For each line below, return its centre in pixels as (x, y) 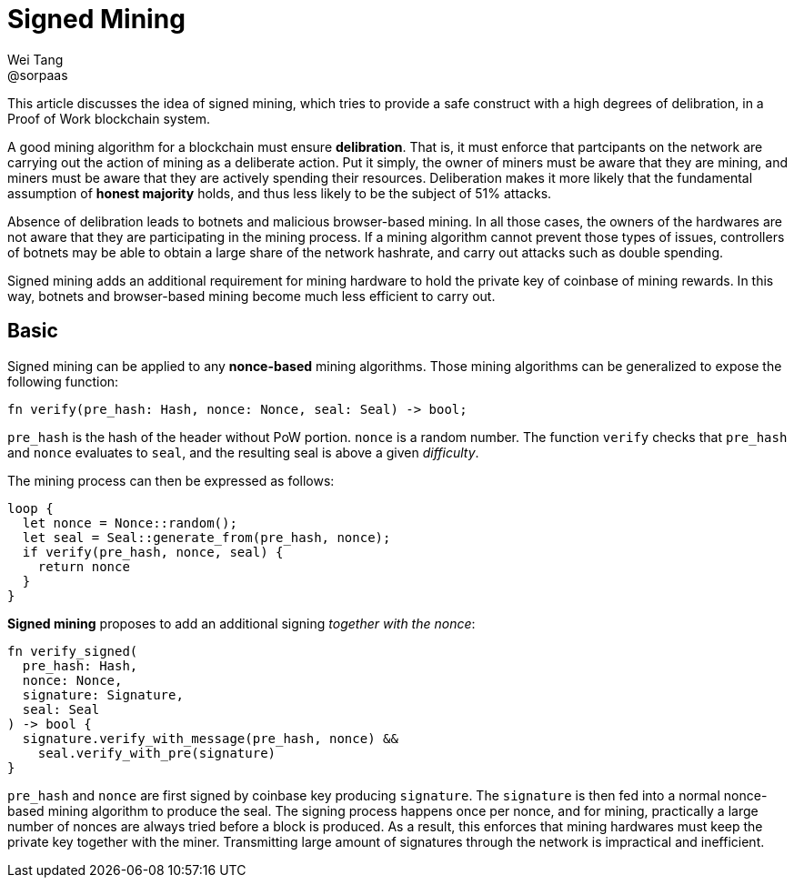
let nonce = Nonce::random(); (130, 523)
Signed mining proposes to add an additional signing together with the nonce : (241, 623)
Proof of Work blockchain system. (109, 118)
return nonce (84, 566)
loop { (30, 508)
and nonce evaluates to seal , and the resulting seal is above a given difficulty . (243, 452)
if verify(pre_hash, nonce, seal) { (153, 552)
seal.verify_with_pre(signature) (157, 753)
